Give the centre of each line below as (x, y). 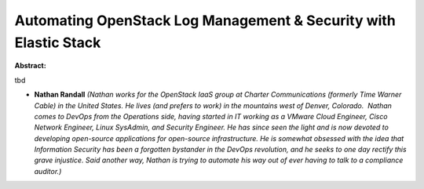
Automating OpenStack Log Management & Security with (205, 20)
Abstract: (30, 66)
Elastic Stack (58, 42)
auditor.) (48, 171)
